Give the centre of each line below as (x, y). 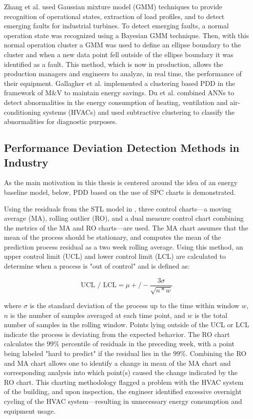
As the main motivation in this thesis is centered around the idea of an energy (121, 182)
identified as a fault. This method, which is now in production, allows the (114, 64)
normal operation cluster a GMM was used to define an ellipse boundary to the (122, 45)
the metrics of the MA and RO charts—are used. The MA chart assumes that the (126, 227)
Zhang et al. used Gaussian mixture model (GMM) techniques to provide (113, 6)
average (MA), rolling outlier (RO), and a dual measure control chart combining (124, 218)
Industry (26, 162)
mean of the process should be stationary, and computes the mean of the (113, 237)
